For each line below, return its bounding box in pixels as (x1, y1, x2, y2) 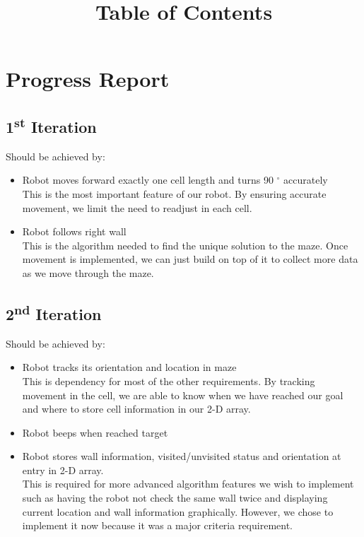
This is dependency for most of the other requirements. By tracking (22, 373, 315, 388)
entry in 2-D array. (22, 462, 104, 477)
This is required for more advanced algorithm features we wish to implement (22, 476, 354, 491)
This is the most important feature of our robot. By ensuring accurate (22, 186, 327, 201)
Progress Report (6, 64, 170, 93)
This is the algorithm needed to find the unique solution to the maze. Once (22, 237, 348, 252)
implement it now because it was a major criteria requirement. (22, 518, 293, 533)
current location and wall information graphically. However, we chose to (22, 504, 334, 519)
